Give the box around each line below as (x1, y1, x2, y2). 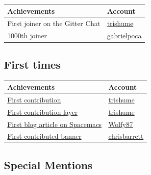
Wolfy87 (108, 119, 133, 129)
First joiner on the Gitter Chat (7, 18, 101, 28)
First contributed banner (7, 131, 82, 141)
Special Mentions (4, 157, 93, 172)
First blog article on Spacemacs (7, 119, 102, 129)
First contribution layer (7, 106, 78, 117)
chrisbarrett (108, 131, 144, 141)
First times (4, 56, 61, 72)
